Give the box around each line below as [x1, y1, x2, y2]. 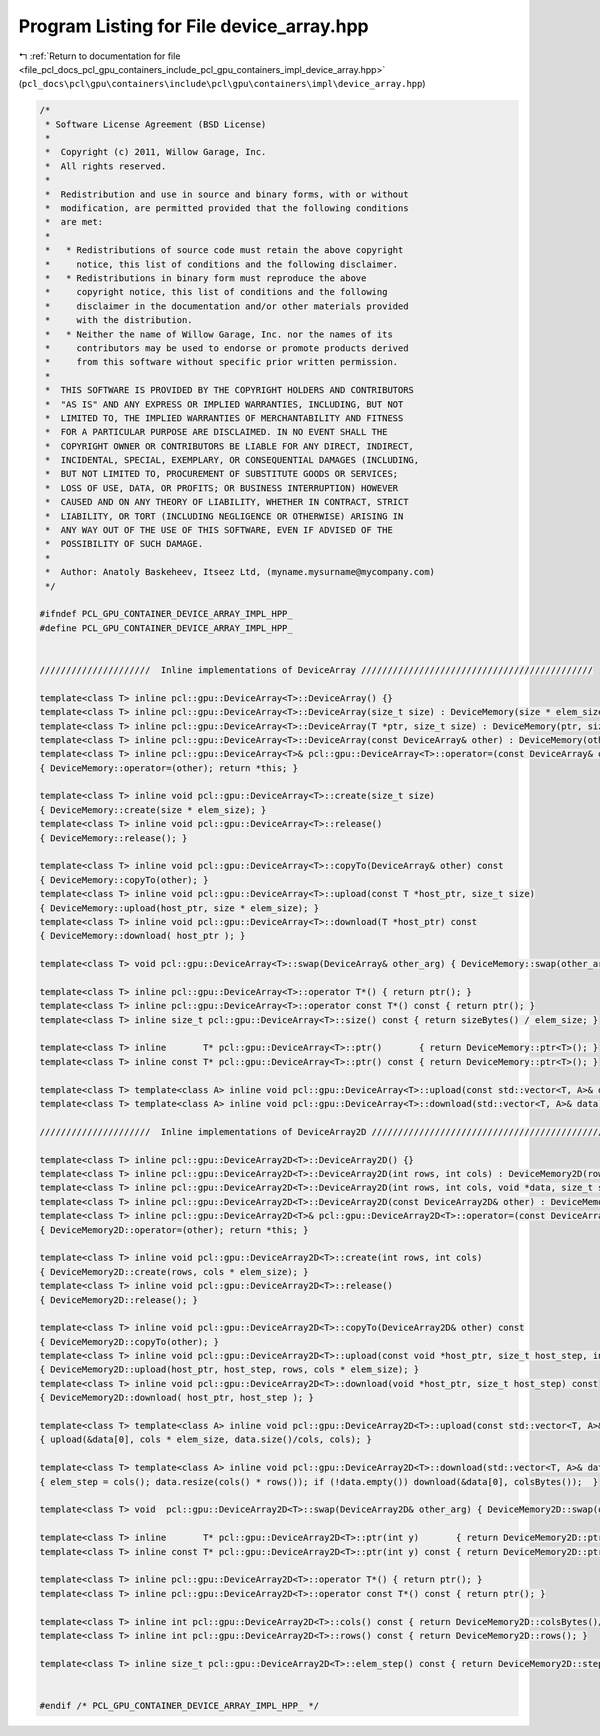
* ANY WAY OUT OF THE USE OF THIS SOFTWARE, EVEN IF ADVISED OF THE [45, 525, 394, 536]
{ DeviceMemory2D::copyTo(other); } [39, 1336, 220, 1347]
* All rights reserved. [45, 160, 167, 172]
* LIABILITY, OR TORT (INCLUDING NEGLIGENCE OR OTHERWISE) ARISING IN [45, 510, 404, 522]
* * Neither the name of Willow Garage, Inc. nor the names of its [45, 328, 394, 340]
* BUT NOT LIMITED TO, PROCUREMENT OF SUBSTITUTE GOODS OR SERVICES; [45, 468, 399, 480]
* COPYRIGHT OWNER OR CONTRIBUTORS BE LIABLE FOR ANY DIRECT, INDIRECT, [45, 440, 415, 452]
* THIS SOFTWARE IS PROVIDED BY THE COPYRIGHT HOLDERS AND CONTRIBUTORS [45, 385, 415, 396]
